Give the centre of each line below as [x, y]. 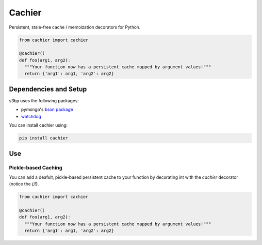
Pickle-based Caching [36, 168]
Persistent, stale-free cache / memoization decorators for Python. [75, 27]
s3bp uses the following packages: [44, 100]
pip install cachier [43, 138]
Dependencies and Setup [48, 89]
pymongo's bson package [47, 109]
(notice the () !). [24, 184]
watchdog [31, 116]
